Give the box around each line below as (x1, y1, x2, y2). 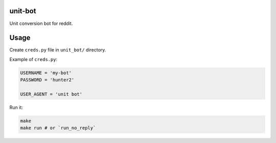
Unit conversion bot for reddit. (9, 20, 73, 26)
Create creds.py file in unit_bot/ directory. (9, 47, 106, 53)
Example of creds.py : (9, 56, 58, 62)
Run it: (9, 104, 23, 110)
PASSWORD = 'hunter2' (20, 77, 75, 83)
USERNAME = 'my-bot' (20, 70, 72, 76)
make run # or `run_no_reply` (20, 125, 96, 131)
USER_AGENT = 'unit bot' (20, 91, 83, 97)
